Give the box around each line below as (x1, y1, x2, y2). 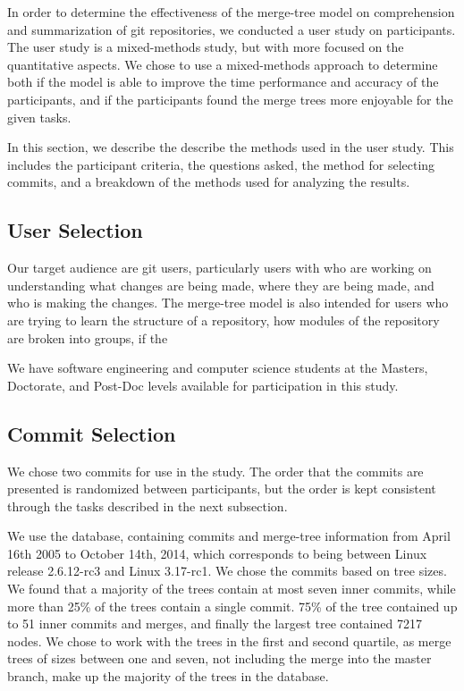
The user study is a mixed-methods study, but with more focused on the (7, 38, 404, 56)
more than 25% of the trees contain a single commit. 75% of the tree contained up (7, 596, 458, 615)
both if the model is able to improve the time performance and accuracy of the (7, 72, 439, 91)
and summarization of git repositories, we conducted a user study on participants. (7, 20, 456, 38)
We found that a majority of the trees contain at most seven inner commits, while (7, 579, 456, 598)
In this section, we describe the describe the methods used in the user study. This (7, 138, 454, 156)
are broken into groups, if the (7, 328, 168, 347)
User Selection (7, 216, 143, 244)
